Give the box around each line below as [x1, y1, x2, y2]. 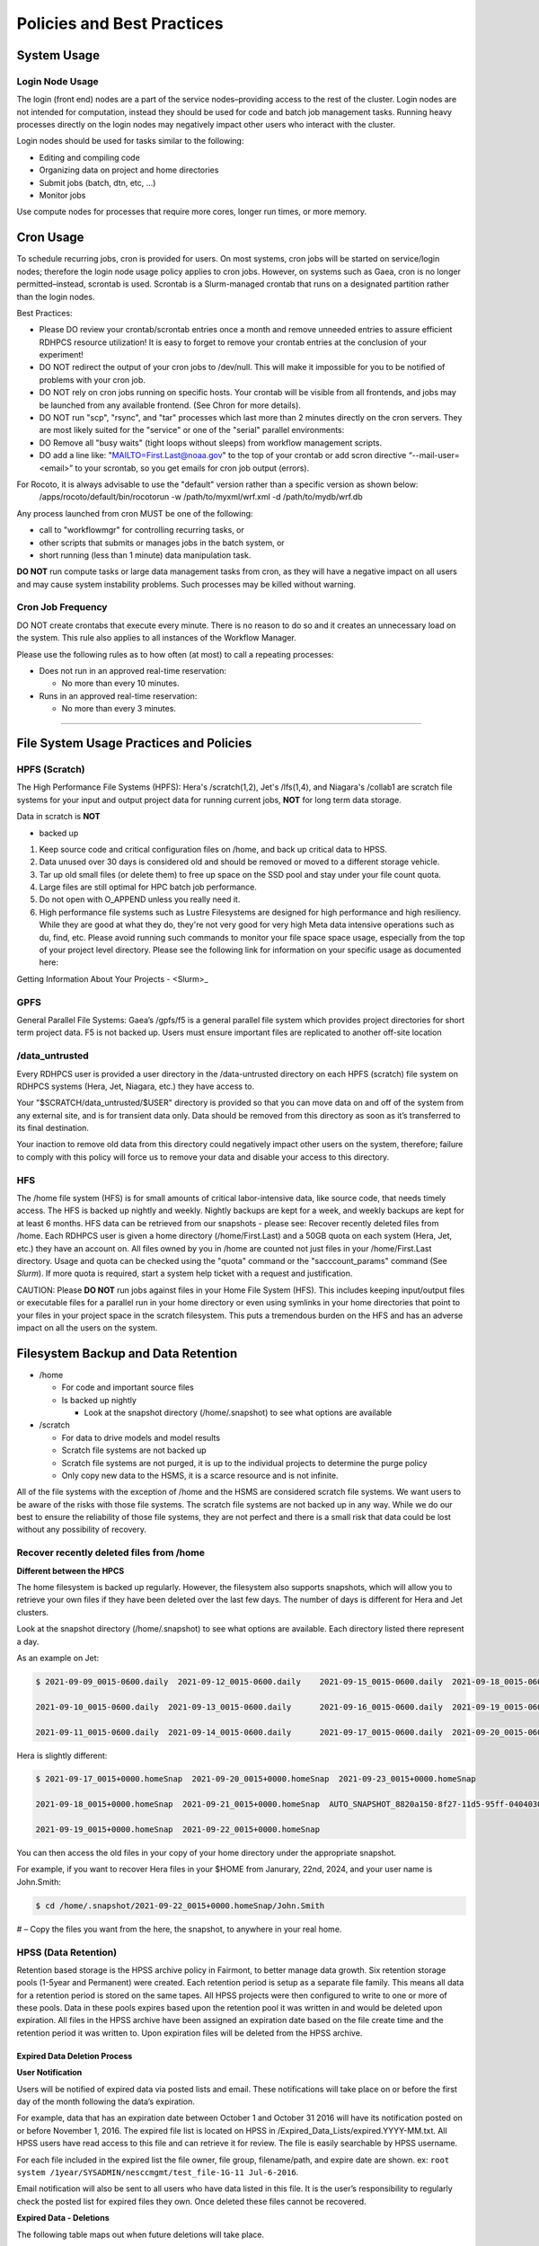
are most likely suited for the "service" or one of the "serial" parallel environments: [39, 425, 345, 436]
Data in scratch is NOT [16, 811, 101, 822]
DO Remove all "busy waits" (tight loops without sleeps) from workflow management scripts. [39, 437, 383, 448]
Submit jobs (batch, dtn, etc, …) [39, 177, 156, 188]
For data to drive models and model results [61, 1432, 220, 1443]
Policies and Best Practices [16, 13, 224, 33]
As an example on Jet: [16, 1652, 100, 1663]
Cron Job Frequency [16, 601, 108, 614]
